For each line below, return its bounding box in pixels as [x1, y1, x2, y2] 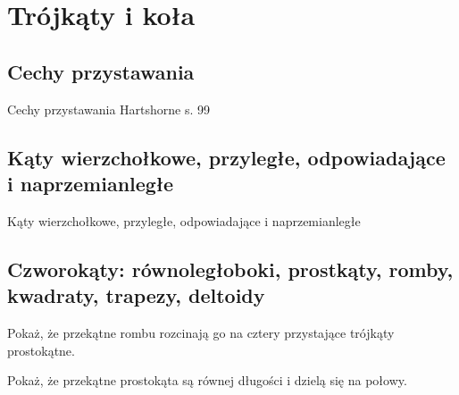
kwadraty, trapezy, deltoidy [7, 282, 265, 309]
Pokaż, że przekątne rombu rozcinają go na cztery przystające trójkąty [7, 323, 395, 341]
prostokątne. [7, 340, 75, 359]
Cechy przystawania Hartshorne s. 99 [7, 99, 211, 118]
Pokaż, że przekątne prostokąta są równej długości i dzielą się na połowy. [7, 371, 407, 390]
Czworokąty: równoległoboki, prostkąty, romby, [7, 255, 454, 282]
